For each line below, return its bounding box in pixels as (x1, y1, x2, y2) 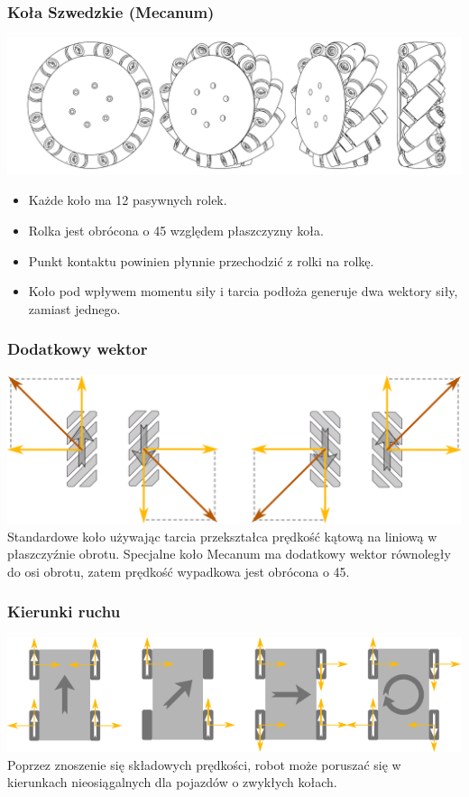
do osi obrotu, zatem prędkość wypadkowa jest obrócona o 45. (7, 561, 350, 580)
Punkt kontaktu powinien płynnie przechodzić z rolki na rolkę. (28, 251, 374, 270)
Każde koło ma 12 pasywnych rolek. (28, 190, 227, 209)
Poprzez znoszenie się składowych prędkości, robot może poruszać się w (7, 755, 401, 774)
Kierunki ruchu (7, 600, 121, 623)
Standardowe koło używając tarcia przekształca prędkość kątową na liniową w (7, 526, 437, 545)
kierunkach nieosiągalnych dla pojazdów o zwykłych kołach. (7, 773, 337, 792)
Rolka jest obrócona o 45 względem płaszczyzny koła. (28, 220, 324, 239)
